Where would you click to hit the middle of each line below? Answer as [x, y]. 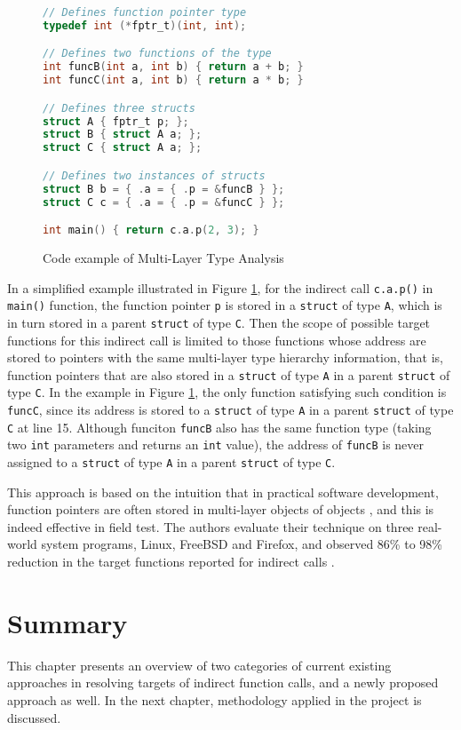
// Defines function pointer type [145, 12]
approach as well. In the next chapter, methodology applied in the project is [215, 699]
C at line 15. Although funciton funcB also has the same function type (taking [219, 427]
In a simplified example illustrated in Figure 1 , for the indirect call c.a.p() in [220, 287]
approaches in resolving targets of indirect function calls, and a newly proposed [223, 682]
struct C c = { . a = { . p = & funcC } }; [164, 202]
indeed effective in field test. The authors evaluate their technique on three [211, 526]
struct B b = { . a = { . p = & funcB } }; [164, 189]
